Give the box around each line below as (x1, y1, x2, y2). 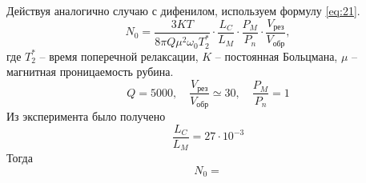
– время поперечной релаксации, (39, 47, 199, 64)
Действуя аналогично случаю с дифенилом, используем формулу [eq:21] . (6, 2, 360, 18)
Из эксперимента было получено (6, 108, 166, 124)
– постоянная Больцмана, (215, 47, 338, 64)
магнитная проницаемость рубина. (6, 63, 174, 80)
